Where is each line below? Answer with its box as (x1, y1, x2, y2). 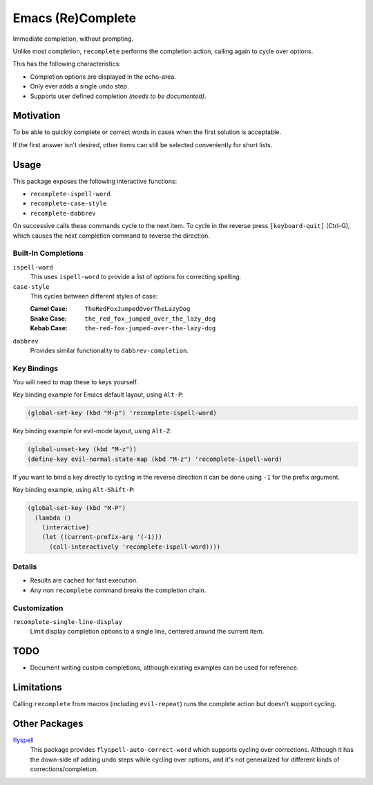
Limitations (12, 681, 62, 694)
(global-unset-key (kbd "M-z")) (27, 446, 137, 453)
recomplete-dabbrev (30, 209, 96, 217)
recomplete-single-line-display (12, 618, 122, 625)
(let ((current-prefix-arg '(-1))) (41, 533, 162, 541)
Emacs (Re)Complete (12, 10, 137, 26)
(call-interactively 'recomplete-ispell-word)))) (49, 542, 221, 551)
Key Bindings (12, 363, 59, 373)
